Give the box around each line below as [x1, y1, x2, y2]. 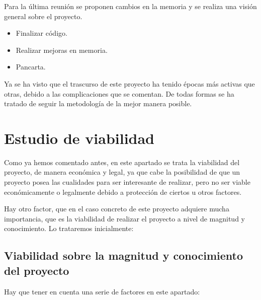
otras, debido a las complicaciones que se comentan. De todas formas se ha [4, 88, 234, 99]
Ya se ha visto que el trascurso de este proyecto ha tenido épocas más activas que [4, 78, 255, 89]
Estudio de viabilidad [4, 127, 155, 148]
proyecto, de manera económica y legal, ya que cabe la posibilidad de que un [4, 167, 240, 177]
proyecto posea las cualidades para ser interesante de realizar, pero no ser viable [4, 177, 250, 187]
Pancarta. [16, 61, 46, 72]
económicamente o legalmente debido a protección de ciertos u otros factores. [4, 186, 242, 197]
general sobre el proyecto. [4, 11, 82, 21]
